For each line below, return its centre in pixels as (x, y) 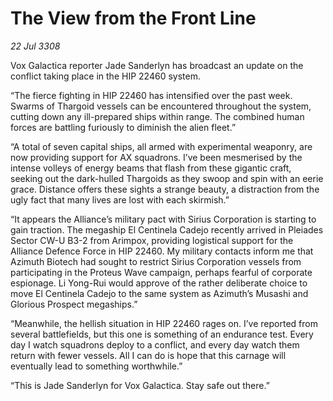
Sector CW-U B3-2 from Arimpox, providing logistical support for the (152, 240)
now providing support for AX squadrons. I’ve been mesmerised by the (156, 157)
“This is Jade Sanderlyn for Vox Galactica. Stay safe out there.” (140, 385)
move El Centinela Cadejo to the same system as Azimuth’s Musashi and (159, 293)
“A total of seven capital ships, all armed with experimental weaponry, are (161, 146)
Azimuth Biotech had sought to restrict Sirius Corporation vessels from (156, 261)
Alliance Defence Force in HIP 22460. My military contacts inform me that (162, 251)
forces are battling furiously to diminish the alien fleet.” (123, 127)
